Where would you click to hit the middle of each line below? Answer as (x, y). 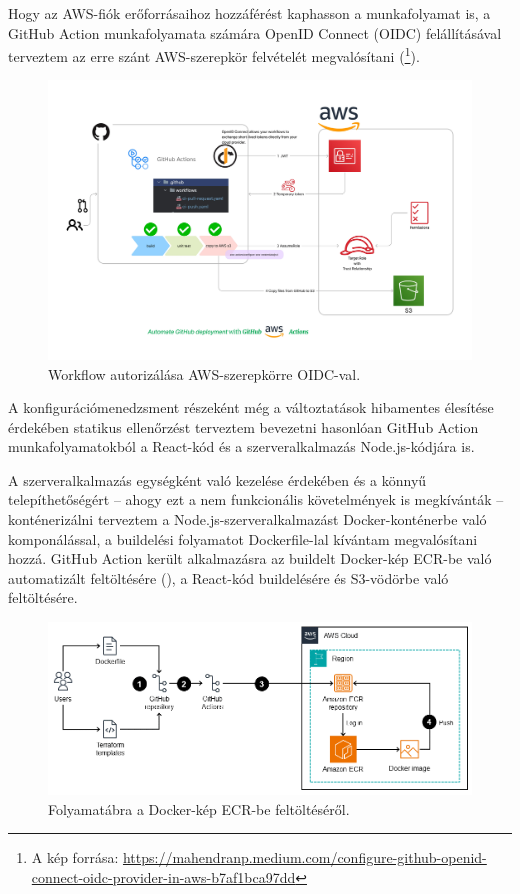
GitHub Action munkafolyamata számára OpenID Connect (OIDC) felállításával (255, 32)
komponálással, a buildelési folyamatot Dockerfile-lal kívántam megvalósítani (243, 538)
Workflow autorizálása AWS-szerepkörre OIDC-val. (204, 373)
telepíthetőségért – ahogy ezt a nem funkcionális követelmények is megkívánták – (256, 499)
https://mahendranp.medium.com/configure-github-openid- (304, 857)
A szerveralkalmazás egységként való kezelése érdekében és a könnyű (217, 479)
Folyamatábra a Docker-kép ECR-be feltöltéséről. (199, 808)
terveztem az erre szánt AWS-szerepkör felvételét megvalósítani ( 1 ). (214, 54)
